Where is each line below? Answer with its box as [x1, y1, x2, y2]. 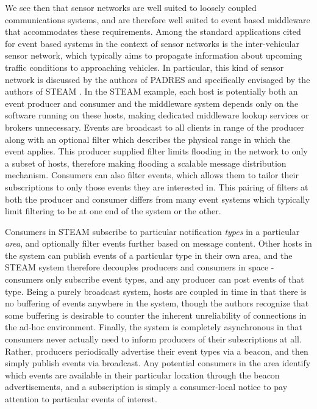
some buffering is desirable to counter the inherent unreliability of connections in [5, 308, 307, 321]
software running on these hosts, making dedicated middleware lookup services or [5, 109, 309, 121]
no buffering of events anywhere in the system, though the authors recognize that [5, 297, 309, 309]
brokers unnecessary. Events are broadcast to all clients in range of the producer [5, 120, 304, 133]
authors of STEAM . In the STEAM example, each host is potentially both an [5, 85, 298, 98]
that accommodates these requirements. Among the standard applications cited [5, 25, 301, 38]
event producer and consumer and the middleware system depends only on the [5, 96, 299, 109]
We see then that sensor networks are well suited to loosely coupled [5, 1, 257, 13]
